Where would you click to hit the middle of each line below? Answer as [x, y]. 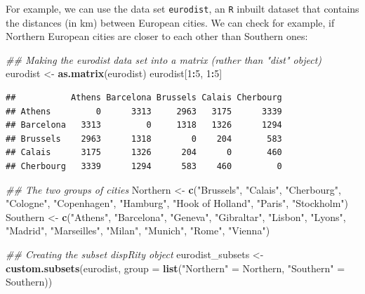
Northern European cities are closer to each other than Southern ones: [157, 36]
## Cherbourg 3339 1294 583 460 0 [144, 166]
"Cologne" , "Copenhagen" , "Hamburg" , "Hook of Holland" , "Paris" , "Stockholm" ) [177, 203]
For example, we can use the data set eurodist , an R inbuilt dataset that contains [182, 8]
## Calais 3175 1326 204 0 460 [144, 153]
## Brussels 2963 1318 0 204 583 [144, 139]
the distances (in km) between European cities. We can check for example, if [170, 22]
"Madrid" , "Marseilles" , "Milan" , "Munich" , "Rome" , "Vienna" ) [138, 230]
